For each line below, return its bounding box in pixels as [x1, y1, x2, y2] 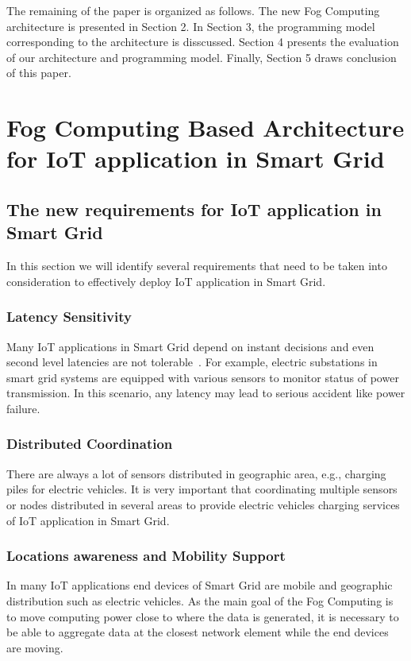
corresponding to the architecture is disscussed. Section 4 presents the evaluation [6, 33, 399, 50]
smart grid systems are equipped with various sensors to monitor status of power [6, 369, 399, 385]
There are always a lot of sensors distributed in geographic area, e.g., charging [6, 465, 386, 481]
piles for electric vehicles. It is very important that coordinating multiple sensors [6, 481, 398, 497]
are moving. [6, 639, 63, 655]
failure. [6, 400, 40, 416]
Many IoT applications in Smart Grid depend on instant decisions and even [6, 338, 375, 354]
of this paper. [6, 64, 71, 81]
